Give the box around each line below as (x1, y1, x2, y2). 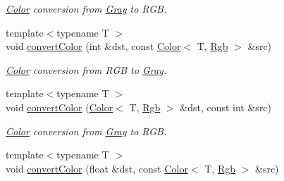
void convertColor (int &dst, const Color (6, 39, 181, 54)
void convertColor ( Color (6, 99, 113, 114)
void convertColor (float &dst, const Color (6, 161, 188, 175)
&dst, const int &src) (180, 99, 272, 114)
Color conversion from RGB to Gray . (6, 62, 167, 77)
